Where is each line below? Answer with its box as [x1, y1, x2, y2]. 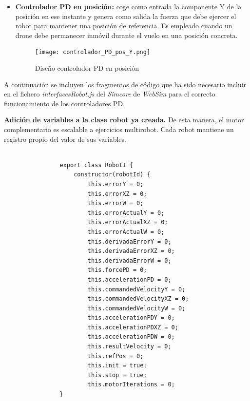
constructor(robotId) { [74, 171, 151, 178]
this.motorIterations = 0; [87, 381, 175, 388]
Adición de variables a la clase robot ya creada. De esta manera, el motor [4, 115, 244, 125]
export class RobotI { [59, 161, 133, 169]
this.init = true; [87, 362, 147, 369]
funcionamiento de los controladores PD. [4, 98, 125, 108]
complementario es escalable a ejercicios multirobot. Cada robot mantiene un [4, 124, 234, 134]
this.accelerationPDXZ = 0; [87, 324, 178, 331]
